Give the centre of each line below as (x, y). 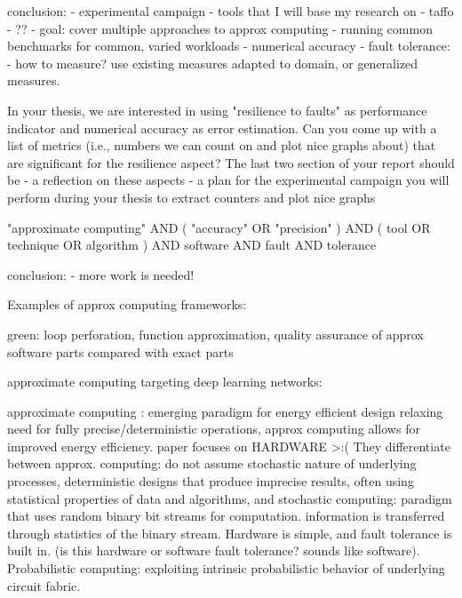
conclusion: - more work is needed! (101, 274)
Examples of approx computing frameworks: (127, 304)
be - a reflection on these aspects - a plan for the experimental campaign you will (228, 180)
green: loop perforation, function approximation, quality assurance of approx (215, 334)
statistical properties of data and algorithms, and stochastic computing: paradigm (230, 498)
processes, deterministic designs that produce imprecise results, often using (211, 481)
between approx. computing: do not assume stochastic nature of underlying (212, 463)
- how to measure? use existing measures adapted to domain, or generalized (213, 63)
